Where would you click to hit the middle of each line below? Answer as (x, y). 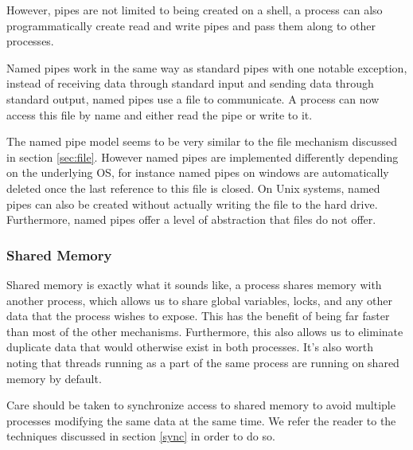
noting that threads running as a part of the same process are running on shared (203, 362)
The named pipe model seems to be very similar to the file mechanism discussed (202, 141)
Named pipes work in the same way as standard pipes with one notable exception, (207, 67)
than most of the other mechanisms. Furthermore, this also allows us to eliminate (205, 331)
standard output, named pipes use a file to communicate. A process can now (193, 98)
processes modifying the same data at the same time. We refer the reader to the (201, 420)
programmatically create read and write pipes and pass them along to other (191, 25)
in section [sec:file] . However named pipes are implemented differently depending (203, 157)
